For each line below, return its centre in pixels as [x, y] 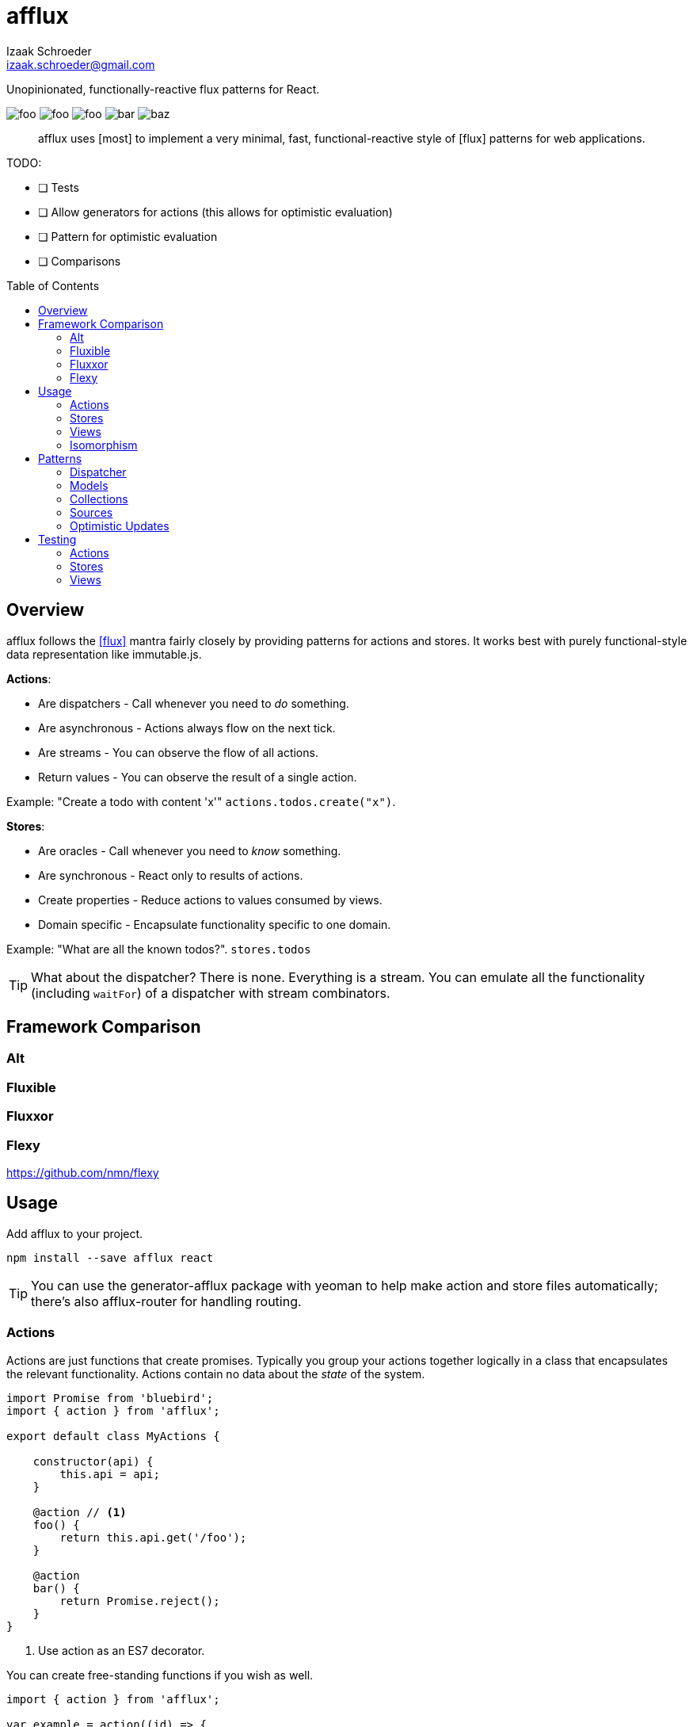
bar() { [56, 1588]
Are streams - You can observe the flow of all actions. [178, 752]
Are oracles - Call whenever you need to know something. [190, 850]
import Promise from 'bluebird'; [110, 1398]
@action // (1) [80, 1512]
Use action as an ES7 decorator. [122, 1650]
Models [89, 485]
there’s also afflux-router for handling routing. [166, 1301]
